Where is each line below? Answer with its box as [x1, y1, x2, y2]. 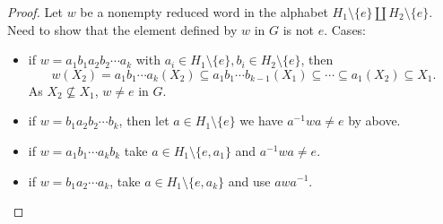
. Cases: [324, 20, 367, 39]
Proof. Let [7, 3, 63, 21]
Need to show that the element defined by [7, 20, 238, 39]
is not [282, 20, 315, 39]
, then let [118, 111, 169, 130]
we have [239, 111, 283, 130]
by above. [348, 111, 401, 130]
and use [228, 171, 271, 190]
